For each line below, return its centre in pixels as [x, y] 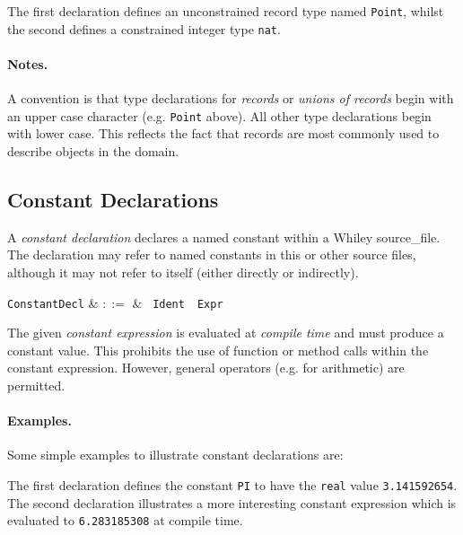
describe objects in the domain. [93, 150]
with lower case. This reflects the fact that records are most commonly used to [223, 133]
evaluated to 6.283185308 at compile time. [125, 520]
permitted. [36, 385]
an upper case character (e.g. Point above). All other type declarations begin [219, 115]
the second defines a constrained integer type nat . [144, 28]
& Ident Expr [178, 302]
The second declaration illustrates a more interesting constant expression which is [232, 502]
